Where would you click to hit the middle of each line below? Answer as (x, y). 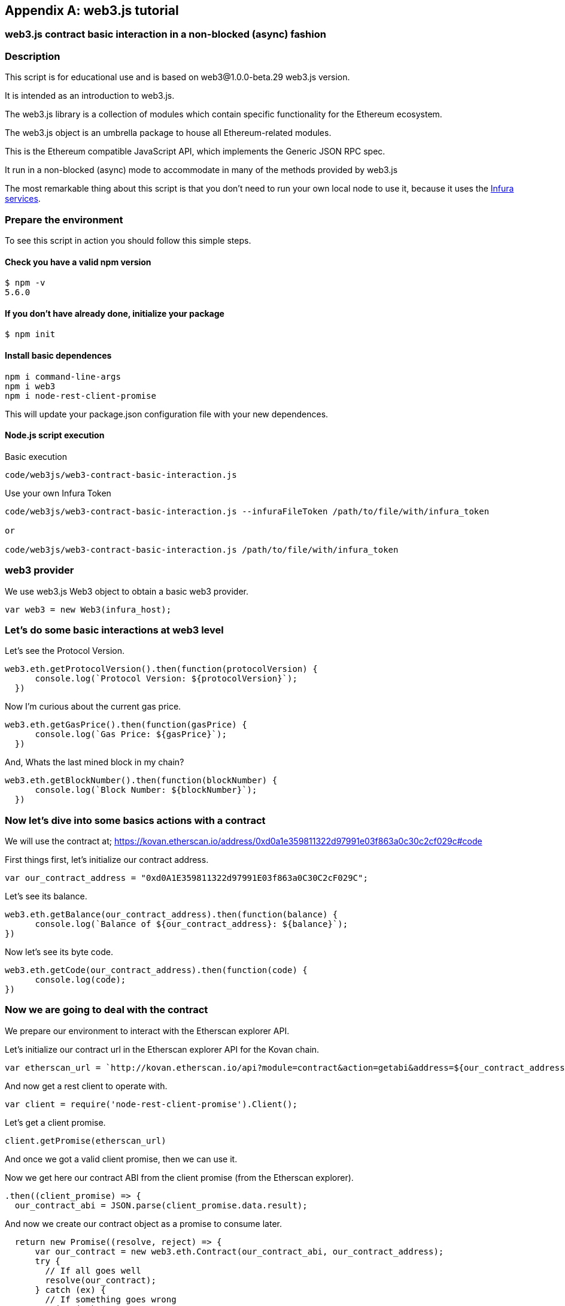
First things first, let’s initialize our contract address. (107, 860)
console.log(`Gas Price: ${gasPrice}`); (131, 734)
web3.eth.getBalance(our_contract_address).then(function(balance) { (171, 915)
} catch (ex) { (70, 1290)
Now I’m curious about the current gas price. (93, 707)
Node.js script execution (55, 435)
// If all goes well (93, 1270)
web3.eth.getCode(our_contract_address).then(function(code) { (156, 970)
